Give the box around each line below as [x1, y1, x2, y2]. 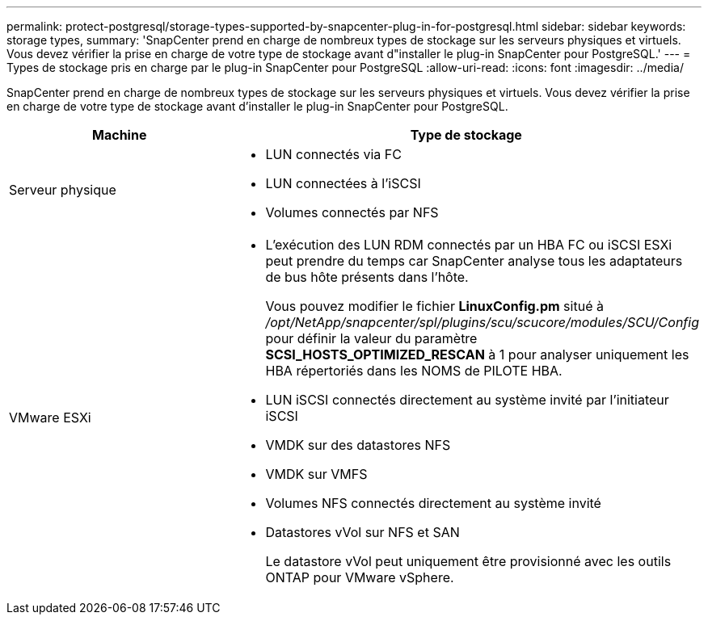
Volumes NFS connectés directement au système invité [265, 495, 601, 511]
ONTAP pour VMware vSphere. [265, 569, 454, 585]
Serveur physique [9, 182, 116, 198]
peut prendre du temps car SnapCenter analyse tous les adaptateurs [265, 253, 683, 269]
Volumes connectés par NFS [265, 204, 439, 220]
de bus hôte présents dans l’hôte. [265, 269, 469, 285]
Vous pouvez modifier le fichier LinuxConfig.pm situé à [265, 298, 604, 314]
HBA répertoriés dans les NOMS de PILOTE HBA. [265, 363, 563, 379]
